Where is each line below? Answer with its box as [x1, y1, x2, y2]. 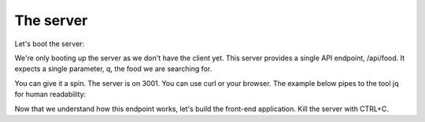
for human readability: [14, 90, 87, 99]
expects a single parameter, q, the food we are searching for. [14, 64, 213, 74]
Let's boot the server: [14, 39, 85, 48]
